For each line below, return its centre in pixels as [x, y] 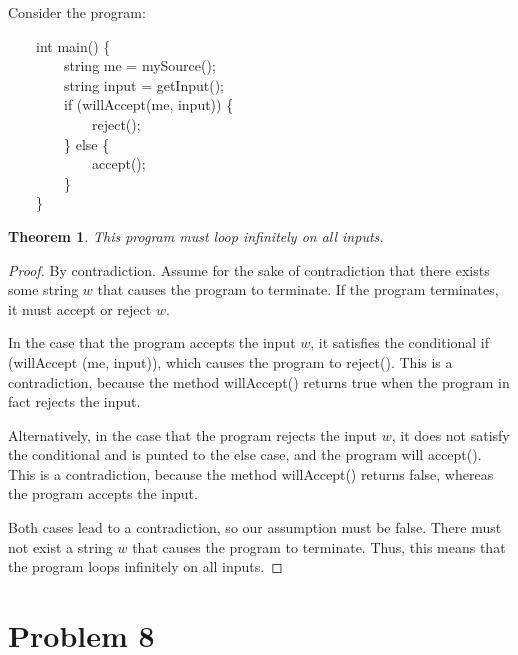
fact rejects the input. [74, 401]
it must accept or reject [80, 308]
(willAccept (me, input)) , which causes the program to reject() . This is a [230, 361]
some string [43, 289]
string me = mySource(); [140, 65]
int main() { [73, 45]
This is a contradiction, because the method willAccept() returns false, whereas [251, 473]
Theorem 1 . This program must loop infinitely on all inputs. [196, 235]
